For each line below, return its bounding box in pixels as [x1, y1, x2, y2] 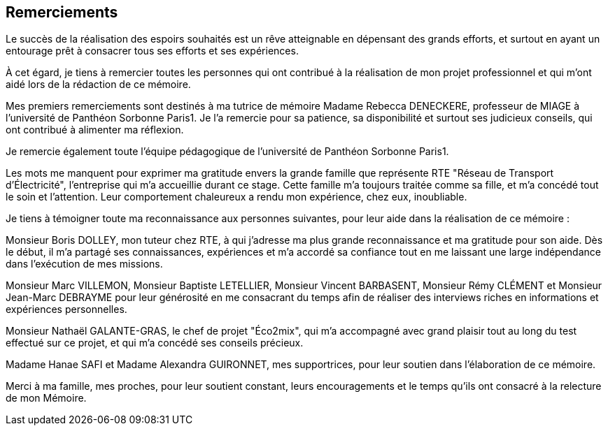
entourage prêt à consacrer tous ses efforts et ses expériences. [6, 45, 299, 57]
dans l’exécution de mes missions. [6, 258, 163, 270]
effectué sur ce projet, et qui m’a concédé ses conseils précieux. [6, 337, 304, 349]
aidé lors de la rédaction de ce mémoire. [6, 78, 191, 91]
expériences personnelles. [6, 303, 127, 316]
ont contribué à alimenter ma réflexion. [6, 124, 184, 136]
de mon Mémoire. [6, 392, 87, 404]
